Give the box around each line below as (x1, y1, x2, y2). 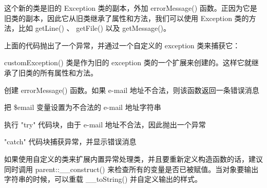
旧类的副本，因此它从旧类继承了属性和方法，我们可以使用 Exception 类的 (4, 12, 249, 23)
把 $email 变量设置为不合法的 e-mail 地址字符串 (4, 102, 161, 112)
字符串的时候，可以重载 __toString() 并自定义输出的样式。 (4, 174, 202, 184)
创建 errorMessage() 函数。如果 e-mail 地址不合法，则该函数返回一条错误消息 (4, 84, 259, 95)
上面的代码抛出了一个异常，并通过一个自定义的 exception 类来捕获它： (4, 40, 240, 50)
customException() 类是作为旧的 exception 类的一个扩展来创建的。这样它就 (4, 57, 252, 68)
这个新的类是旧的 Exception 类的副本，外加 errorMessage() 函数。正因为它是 (4, 3, 257, 13)
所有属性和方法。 (40, 67, 98, 78)
